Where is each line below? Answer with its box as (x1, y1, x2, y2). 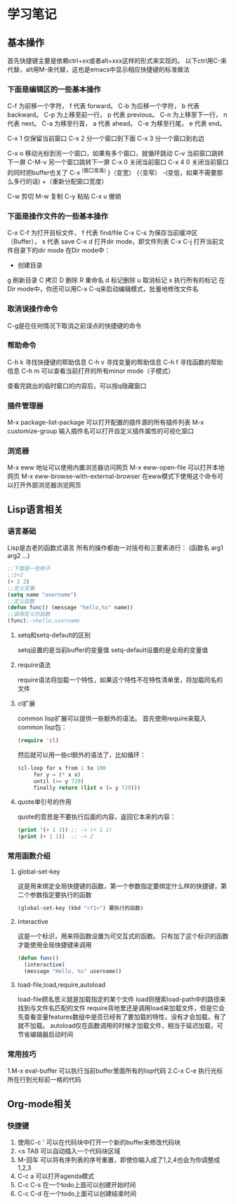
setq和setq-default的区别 (17, 631, 91, 639)
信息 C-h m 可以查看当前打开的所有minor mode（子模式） (7, 366, 174, 375)
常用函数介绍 (7, 851, 51, 861)
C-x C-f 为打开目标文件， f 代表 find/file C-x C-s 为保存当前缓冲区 (7, 229, 198, 237)
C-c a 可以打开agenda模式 (17, 1172, 95, 1180)
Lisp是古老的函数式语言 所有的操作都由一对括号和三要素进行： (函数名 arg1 (7, 543, 223, 552)
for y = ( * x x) (33, 771, 81, 778)
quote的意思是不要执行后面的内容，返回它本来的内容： (17, 812, 176, 821)
